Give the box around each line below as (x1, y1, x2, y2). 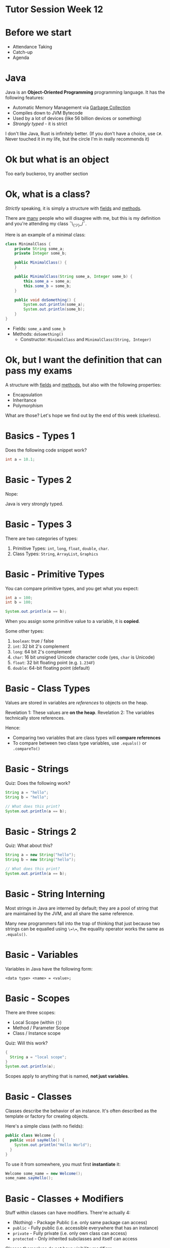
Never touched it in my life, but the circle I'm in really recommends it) (5, 136, 150, 142)
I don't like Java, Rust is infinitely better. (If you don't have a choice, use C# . (5, 131, 163, 137)
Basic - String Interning (5, 888, 106, 900)
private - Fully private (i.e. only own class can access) (12, 1230, 127, 1236)
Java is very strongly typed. (5, 500, 63, 507)
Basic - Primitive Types (5, 569, 105, 580)
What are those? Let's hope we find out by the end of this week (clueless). (5, 412, 161, 418)
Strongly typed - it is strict (12, 121, 67, 127)
